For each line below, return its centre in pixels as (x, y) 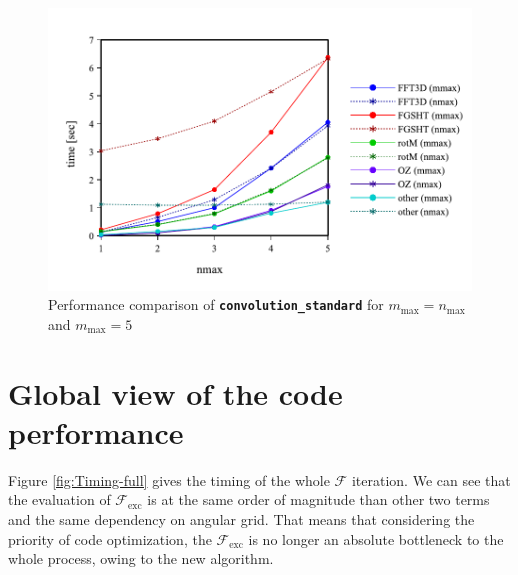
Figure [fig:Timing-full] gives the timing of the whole (169, 479)
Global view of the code (175, 392)
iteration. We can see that (431, 479)
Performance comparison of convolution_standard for (216, 304)
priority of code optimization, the (110, 538)
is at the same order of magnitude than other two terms (318, 499)
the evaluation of (59, 499)
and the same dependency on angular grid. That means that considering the (241, 519)
